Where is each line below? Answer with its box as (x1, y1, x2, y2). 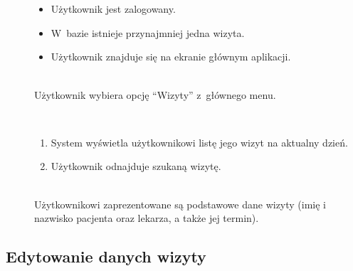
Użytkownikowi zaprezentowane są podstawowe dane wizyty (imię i (34, 196, 327, 211)
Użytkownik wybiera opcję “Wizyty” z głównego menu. (34, 87, 276, 102)
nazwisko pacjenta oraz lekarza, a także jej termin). (34, 211, 259, 225)
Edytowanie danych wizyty (6, 245, 206, 267)
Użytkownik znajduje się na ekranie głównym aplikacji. (51, 49, 291, 64)
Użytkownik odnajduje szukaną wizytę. (51, 159, 221, 174)
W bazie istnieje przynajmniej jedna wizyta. (51, 25, 245, 40)
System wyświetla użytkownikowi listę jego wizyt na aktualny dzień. (51, 134, 348, 149)
